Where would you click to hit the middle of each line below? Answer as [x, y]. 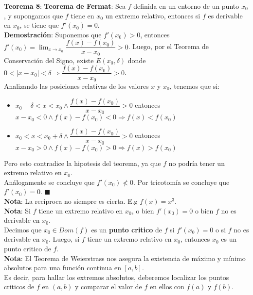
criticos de [19, 287]
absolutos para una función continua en [63, 268]
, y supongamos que [34, 15]
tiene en [82, 15]
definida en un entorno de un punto [186, 6]
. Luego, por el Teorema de [168, 46]
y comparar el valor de [108, 287]
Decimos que [23, 229]
